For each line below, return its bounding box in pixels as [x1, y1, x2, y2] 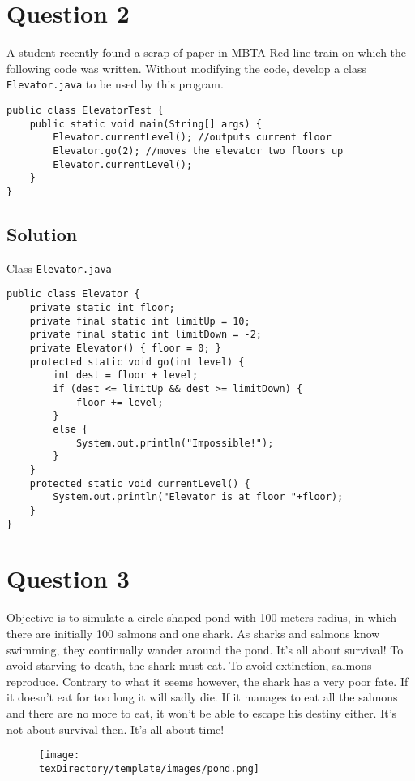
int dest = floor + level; [53, 369, 199, 382]
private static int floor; [29, 302, 175, 314]
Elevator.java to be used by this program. [6, 76, 224, 93]
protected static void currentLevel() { [29, 477, 250, 490]
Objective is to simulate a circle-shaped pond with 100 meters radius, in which [6, 609, 397, 626]
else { [53, 423, 88, 435]
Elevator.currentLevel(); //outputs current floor [53, 132, 332, 144]
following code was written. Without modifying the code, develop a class [6, 59, 366, 76]
